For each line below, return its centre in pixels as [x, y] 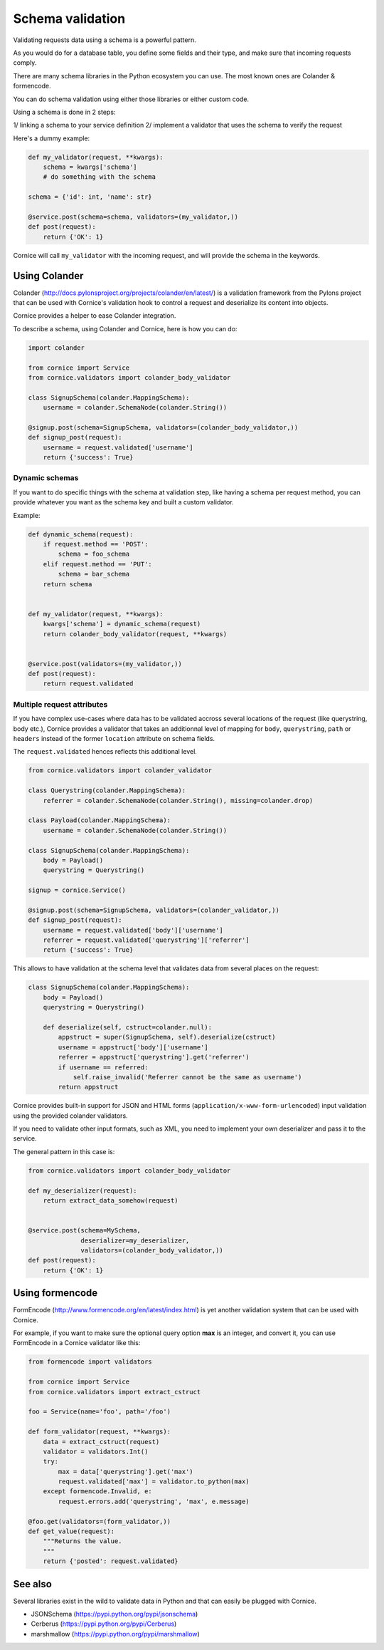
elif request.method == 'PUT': [97, 564]
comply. [25, 63]
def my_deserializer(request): [83, 1190]
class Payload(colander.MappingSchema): [99, 820]
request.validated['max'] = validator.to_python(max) [154, 1482]
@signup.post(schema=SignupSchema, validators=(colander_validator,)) [154, 910]
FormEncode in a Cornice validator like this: [77, 1343]
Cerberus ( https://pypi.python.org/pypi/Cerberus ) [104, 1624]
